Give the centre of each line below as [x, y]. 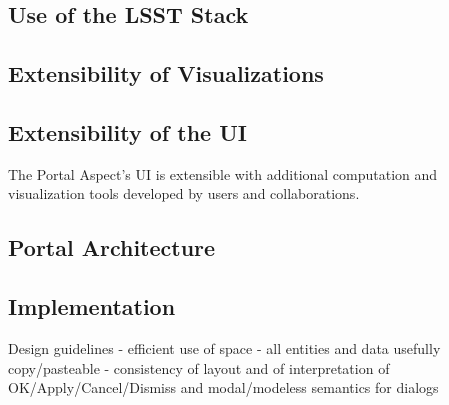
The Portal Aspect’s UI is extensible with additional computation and [223, 173]
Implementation [92, 306]
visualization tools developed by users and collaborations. [184, 193]
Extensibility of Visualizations [166, 73]
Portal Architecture [112, 247]
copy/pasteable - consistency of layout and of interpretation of [199, 367]
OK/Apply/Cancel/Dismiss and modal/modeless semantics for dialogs [223, 387]
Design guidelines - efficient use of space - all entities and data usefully [224, 347]
